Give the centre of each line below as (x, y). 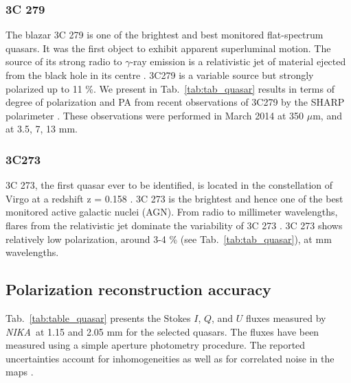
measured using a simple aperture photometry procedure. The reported (156, 345)
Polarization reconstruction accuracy (138, 289)
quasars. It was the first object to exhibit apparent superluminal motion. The (168, 48)
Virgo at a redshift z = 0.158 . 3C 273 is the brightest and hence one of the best (174, 198)
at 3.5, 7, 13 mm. (42, 129)
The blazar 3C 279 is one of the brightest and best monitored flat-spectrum (165, 35)
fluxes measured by (286, 317)
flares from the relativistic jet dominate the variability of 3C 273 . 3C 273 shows (174, 225)
